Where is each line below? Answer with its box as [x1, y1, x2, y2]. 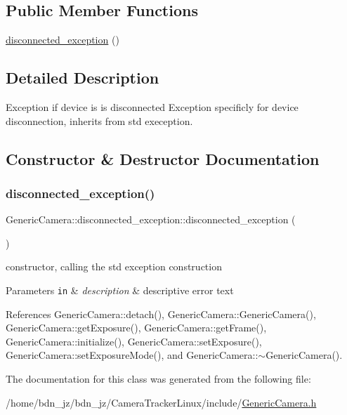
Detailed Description [6, 67, 159, 88]
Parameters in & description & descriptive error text [6, 282, 234, 297]
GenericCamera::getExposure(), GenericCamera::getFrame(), [6, 320, 267, 335]
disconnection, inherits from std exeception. [6, 113, 193, 128]
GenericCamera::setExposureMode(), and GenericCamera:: [6, 348, 258, 362]
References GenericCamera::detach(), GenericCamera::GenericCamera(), [6, 306, 316, 321]
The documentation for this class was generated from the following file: [6, 371, 311, 386]
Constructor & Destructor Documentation [6, 147, 320, 169]
